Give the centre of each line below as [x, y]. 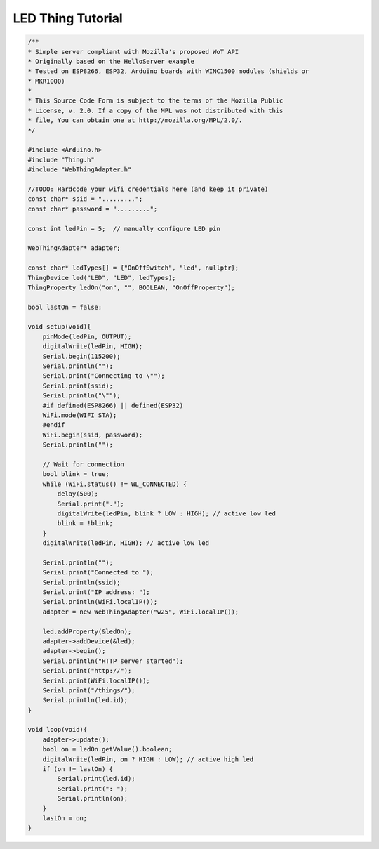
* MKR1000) [46, 81]
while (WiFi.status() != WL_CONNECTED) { [115, 484]
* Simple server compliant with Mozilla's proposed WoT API [133, 52]
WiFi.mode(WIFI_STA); [80, 415]
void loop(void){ [58, 730]
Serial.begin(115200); [81, 356]
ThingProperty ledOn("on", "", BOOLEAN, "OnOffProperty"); [131, 287]
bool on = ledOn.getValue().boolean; [107, 749]
